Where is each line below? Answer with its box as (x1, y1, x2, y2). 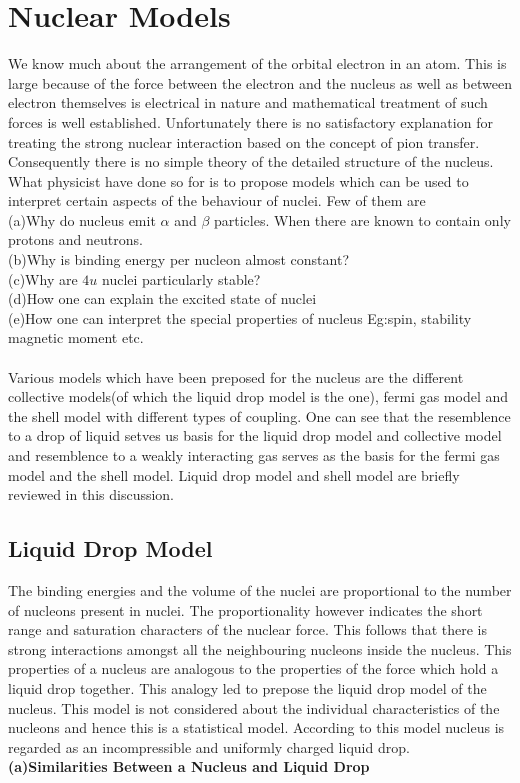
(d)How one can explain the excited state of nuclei (8, 288, 317, 309)
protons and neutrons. (8, 229, 143, 250)
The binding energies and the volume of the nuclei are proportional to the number (8, 579, 512, 600)
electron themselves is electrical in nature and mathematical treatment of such (8, 92, 488, 113)
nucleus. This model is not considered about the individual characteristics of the (8, 697, 500, 718)
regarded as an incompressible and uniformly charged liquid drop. (8, 736, 410, 757)
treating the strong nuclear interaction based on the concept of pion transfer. (8, 131, 480, 152)
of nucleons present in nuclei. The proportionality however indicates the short (8, 599, 483, 620)
